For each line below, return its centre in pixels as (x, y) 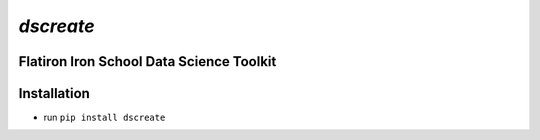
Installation (54, 93)
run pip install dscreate (104, 117)
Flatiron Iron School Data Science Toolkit (147, 61)
